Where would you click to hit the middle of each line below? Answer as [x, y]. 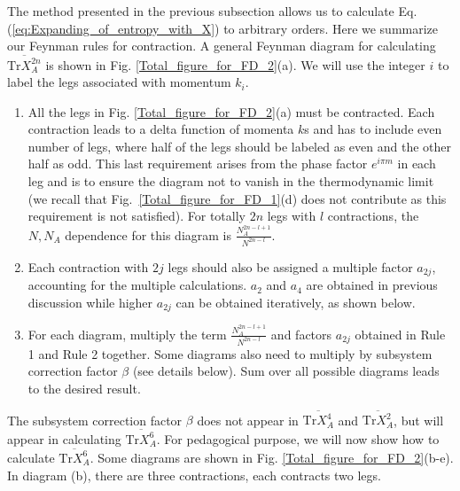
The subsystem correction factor [95, 420]
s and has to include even [373, 129]
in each [417, 164]
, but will [419, 420]
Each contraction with [88, 266]
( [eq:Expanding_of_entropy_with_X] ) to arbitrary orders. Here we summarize [223, 28]
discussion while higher [90, 302]
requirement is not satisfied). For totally [136, 216]
